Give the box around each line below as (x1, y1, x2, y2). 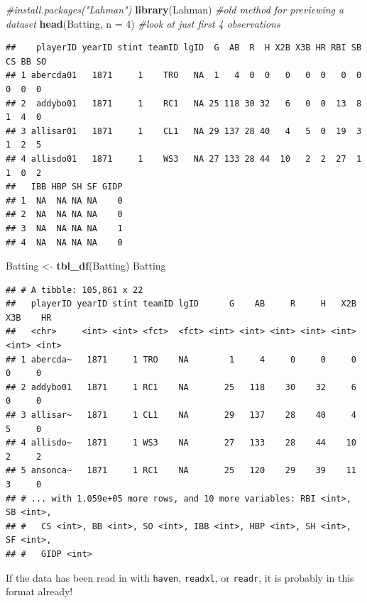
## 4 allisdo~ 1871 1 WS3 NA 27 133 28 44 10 (6, 438, 356, 448)
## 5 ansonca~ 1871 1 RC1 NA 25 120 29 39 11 (6, 465, 356, 476)
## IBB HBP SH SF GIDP (6, 182, 123, 192)
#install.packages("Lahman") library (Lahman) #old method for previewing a (6, 2, 344, 16)
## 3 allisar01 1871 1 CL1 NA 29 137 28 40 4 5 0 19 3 (6, 126, 362, 136)
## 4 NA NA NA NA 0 (6, 237, 123, 248)
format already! (6, 584, 73, 599)
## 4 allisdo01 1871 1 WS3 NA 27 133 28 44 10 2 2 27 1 (6, 153, 362, 164)
